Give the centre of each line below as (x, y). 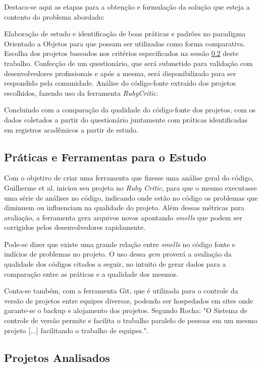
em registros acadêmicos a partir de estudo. (71, 129)
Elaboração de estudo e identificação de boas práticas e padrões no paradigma (125, 34)
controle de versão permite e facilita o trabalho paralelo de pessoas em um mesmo (131, 320)
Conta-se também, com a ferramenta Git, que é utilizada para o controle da (121, 291)
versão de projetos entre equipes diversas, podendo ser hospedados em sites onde (129, 300)
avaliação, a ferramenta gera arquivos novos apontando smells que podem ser (123, 217)
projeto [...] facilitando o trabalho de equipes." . (76, 330)
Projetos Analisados (57, 357)
